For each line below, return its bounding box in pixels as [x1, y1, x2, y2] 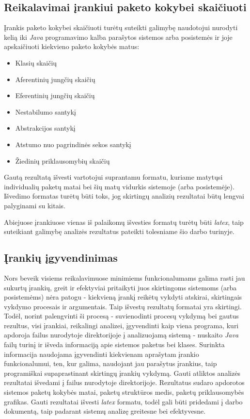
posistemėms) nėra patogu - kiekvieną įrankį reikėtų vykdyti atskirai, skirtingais [4, 292, 242, 302]
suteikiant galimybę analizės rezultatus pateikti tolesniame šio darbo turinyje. [4, 226, 234, 236]
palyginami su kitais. [4, 200, 65, 210]
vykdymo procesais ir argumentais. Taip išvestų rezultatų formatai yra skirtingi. [4, 301, 242, 311]
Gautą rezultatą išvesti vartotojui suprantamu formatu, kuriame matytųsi [4, 172, 223, 182]
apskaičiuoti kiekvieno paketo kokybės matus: [4, 41, 140, 51]
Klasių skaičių [15, 57, 57, 67]
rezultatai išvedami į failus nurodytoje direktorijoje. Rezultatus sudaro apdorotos [4, 377, 245, 387]
